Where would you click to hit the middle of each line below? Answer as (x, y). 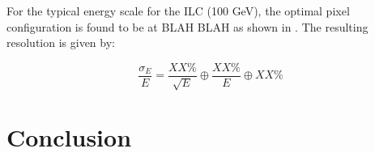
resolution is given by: (61, 42)
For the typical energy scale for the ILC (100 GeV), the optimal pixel (178, 11)
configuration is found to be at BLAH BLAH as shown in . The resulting (187, 26)
